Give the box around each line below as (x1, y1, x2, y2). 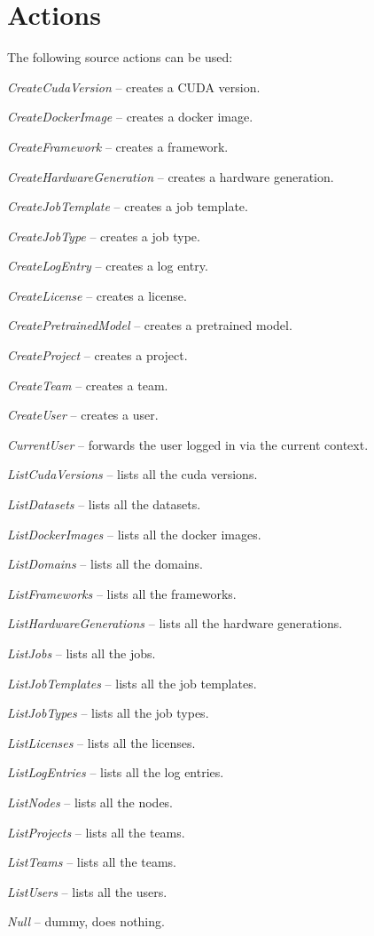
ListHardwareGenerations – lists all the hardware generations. (7, 614, 343, 633)
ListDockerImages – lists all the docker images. (7, 524, 261, 543)
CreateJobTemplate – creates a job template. (7, 197, 248, 216)
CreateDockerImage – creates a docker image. (7, 107, 253, 126)
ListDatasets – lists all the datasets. (7, 495, 201, 514)
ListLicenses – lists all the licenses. (7, 733, 196, 751)
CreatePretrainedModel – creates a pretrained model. (7, 316, 292, 334)
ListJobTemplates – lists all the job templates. (7, 673, 257, 692)
